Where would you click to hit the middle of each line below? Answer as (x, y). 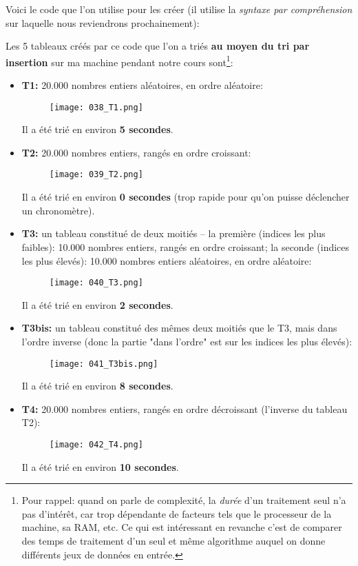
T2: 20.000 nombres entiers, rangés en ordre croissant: (136, 152)
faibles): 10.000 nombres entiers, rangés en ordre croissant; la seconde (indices (186, 246)
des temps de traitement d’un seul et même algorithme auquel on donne (173, 540)
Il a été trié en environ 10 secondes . (100, 466)
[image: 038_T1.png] (96, 107)
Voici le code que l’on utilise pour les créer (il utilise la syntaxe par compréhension (179, 9)
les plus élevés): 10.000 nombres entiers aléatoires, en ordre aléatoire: (167, 260)
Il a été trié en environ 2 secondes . (97, 304)
